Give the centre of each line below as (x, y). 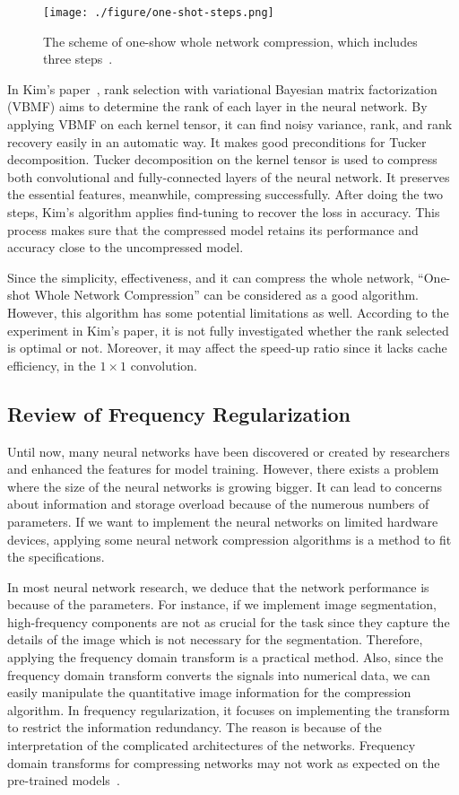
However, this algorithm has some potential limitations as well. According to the (228, 312)
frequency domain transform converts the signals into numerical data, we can (219, 674)
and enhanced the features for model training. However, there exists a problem (223, 469)
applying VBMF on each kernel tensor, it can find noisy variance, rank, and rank (230, 124)
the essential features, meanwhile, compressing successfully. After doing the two (225, 194)
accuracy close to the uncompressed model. (126, 247)
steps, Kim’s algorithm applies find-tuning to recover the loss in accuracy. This (224, 212)
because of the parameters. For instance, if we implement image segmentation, (222, 604)
